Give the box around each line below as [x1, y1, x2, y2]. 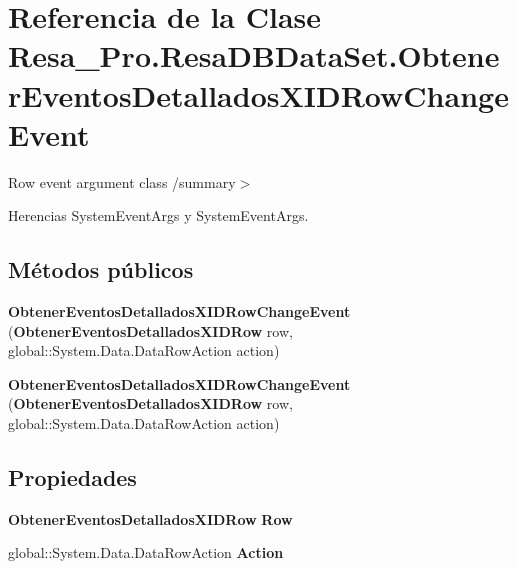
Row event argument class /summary [8, 171, 236, 192]
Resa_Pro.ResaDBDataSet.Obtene [8, 35, 500, 76]
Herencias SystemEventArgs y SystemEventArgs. [8, 205, 309, 226]
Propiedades [8, 462, 137, 493]
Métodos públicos [8, 254, 194, 285]
